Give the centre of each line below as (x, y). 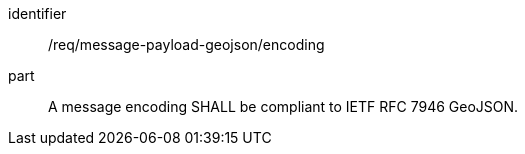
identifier (37, 13)
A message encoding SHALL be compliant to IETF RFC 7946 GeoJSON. (283, 106)
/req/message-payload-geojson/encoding (186, 44)
